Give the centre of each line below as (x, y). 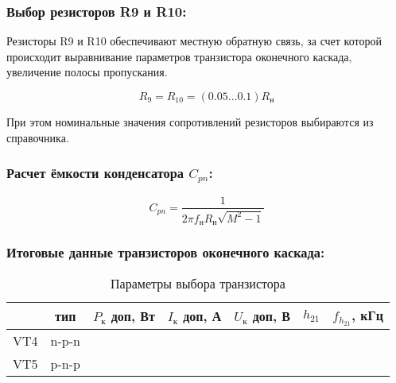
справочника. (38, 137)
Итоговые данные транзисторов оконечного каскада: (166, 252)
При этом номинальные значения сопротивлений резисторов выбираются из (190, 122)
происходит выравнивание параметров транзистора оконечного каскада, (179, 56)
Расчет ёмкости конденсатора (95, 173)
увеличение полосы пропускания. (87, 72)
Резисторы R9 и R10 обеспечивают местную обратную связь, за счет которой (194, 41)
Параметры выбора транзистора (198, 284)
